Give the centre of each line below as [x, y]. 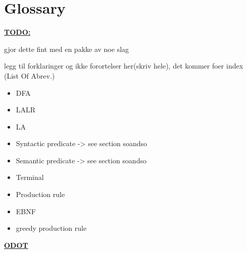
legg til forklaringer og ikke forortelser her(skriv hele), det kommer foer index [124, 66]
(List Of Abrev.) [30, 75]
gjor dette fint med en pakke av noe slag [67, 49]
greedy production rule [51, 228]
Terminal [30, 177]
